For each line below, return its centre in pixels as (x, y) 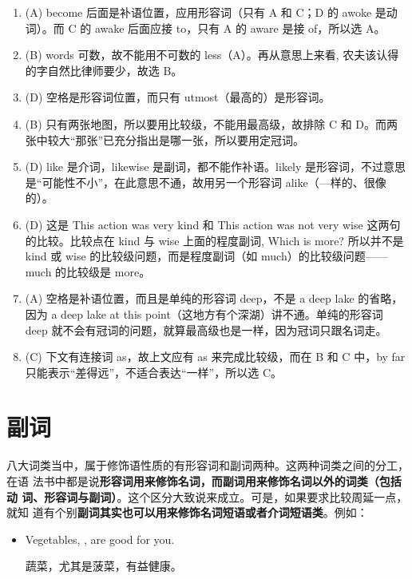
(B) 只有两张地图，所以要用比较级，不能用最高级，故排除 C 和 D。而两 (212, 123)
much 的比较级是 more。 (88, 271)
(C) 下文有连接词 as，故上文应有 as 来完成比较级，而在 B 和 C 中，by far (215, 357)
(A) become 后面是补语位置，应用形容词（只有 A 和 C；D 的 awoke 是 (206, 12)
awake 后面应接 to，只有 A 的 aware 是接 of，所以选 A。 (240, 28)
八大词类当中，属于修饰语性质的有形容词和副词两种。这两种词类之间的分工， (208, 465)
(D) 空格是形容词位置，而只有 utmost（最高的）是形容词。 (178, 97)
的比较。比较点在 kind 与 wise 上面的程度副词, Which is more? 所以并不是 (214, 240)
